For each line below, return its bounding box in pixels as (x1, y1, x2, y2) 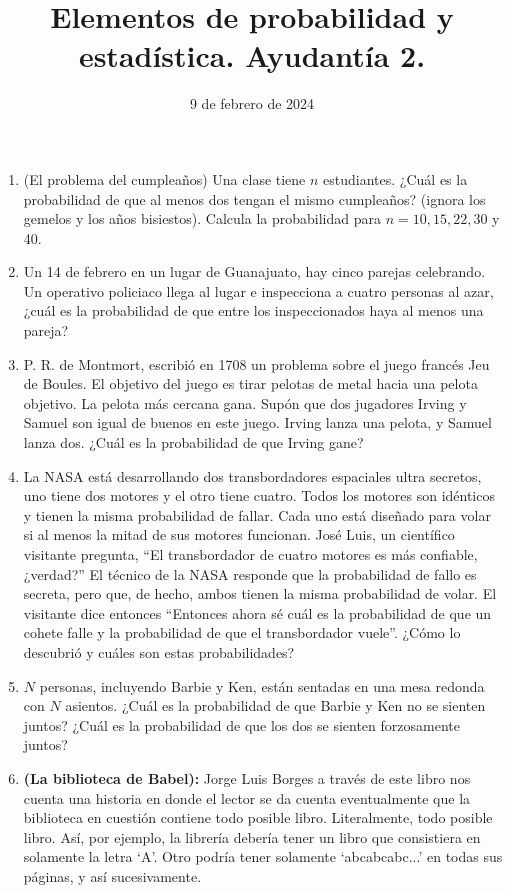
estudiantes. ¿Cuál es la (323, 168, 468, 189)
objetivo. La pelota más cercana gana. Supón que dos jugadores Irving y (23, 392, 467, 413)
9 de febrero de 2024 (189, 93, 315, 114)
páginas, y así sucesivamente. (23, 865, 202, 886)
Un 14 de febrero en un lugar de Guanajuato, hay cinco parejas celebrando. (23, 261, 486, 282)
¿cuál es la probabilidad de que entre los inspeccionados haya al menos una (23, 300, 484, 321)
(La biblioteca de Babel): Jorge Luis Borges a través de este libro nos (23, 767, 471, 788)
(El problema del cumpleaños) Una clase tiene (23, 168, 306, 189)
